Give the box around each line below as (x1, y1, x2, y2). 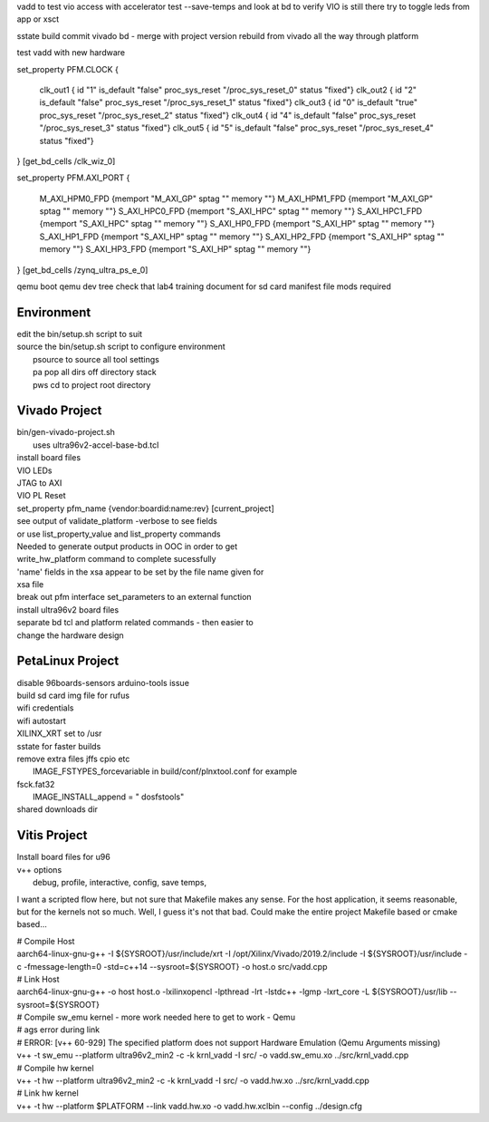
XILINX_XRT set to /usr (16, 728, 102, 739)
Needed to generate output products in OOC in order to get (16, 540, 238, 552)
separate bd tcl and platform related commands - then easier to (16, 617, 254, 628)
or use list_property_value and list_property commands (16, 528, 221, 539)
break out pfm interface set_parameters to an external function (16, 592, 253, 603)
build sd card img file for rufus (16, 690, 130, 701)
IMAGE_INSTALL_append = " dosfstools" (33, 791, 185, 802)
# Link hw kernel (16, 1088, 79, 1098)
